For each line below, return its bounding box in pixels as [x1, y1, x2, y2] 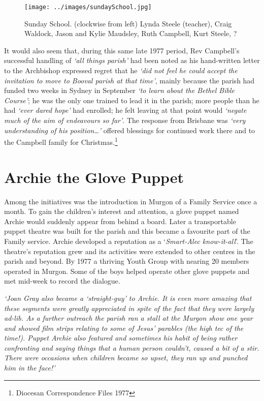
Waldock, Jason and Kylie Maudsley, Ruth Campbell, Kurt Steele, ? [24, 28, 237, 39]
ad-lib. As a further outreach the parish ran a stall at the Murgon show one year [4, 313, 253, 323]
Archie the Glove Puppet [4, 166, 184, 187]
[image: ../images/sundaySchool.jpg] [24, 4, 152, 11]
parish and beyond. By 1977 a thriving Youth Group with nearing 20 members [4, 256, 249, 266]
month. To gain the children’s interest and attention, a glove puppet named [4, 206, 239, 217]
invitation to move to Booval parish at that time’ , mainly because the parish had [4, 75, 255, 85]
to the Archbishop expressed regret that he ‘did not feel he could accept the [4, 65, 238, 76]
